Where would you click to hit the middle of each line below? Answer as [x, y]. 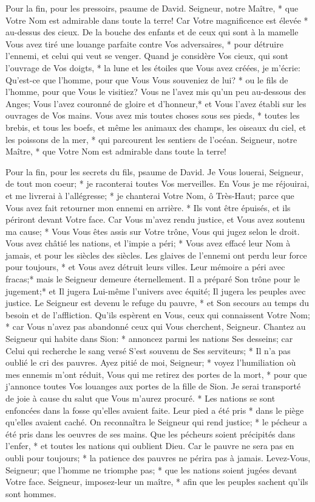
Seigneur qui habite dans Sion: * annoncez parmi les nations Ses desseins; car [149, 339]
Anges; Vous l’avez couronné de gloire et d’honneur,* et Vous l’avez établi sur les [156, 103]
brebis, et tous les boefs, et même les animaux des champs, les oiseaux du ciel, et [156, 127]
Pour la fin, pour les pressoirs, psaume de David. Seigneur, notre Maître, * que [152, 8]
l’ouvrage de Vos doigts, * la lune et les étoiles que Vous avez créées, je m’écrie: [153, 67]
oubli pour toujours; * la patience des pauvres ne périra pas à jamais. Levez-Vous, [158, 457]
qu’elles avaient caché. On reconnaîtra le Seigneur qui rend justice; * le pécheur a [156, 422]
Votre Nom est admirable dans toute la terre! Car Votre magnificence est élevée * [157, 20]
